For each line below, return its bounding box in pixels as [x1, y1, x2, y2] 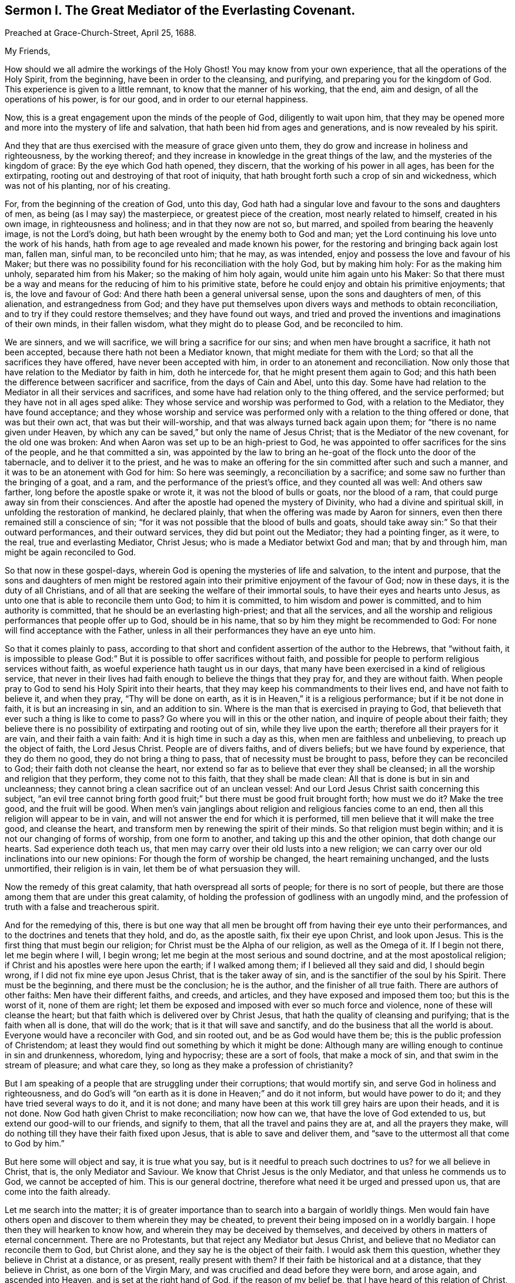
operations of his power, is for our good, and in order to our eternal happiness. [5, 94, 308, 105]
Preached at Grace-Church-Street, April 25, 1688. [5, 28, 196, 38]
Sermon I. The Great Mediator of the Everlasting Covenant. [5, 3, 356, 18]
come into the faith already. [5, 1187, 111, 1197]
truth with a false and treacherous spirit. [5, 902, 159, 912]
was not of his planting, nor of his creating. [5, 181, 170, 191]
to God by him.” [5, 1138, 65, 1149]
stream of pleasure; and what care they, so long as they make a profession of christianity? [5, 1060, 353, 1071]
